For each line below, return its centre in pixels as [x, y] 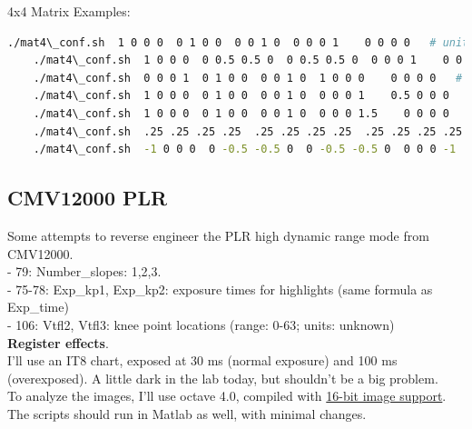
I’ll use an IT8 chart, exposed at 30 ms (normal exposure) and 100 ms [202, 360]
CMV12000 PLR [88, 198]
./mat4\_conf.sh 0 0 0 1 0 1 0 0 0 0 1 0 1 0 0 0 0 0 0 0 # [248, 78]
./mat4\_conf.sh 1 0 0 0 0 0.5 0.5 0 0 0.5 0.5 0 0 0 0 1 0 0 [248, 60]
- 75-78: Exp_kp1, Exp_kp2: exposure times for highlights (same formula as [220, 289]
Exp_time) [38, 307]
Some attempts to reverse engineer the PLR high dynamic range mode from [218, 235]
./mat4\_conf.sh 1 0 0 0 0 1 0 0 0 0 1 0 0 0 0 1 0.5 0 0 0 [241, 96]
